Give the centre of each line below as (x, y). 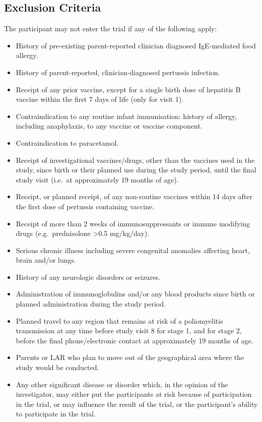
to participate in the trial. (56, 414)
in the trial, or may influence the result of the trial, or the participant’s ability (137, 404)
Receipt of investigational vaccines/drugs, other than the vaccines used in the (135, 160)
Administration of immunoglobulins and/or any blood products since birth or (135, 294)
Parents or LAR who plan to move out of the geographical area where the (130, 357)
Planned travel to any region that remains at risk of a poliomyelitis (119, 320)
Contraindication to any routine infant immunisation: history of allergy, (126, 116)
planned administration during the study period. (91, 304)
